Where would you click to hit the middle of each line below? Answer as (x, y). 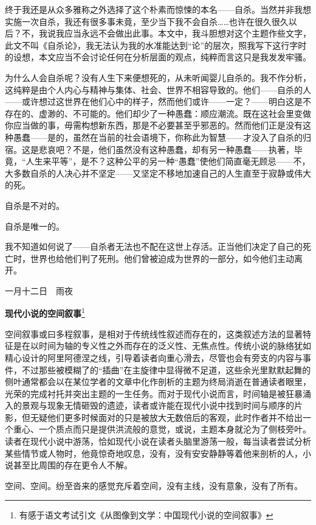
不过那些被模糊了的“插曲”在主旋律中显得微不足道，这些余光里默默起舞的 (166, 369)
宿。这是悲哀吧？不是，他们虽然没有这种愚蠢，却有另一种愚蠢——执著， (149, 149)
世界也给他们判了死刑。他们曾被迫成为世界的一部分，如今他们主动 (162, 258)
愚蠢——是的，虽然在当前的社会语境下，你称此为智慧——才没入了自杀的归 (162, 137)
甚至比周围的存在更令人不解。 (73, 465)
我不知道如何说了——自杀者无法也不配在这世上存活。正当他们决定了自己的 (154, 246)
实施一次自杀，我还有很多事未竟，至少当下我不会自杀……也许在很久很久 (147, 21)
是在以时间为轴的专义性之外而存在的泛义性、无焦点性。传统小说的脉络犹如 (162, 346)
